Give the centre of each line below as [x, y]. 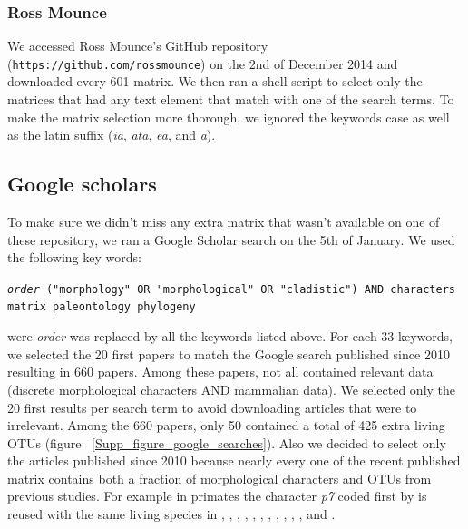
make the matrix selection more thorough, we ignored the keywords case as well [229, 117]
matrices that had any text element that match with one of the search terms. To [231, 99]
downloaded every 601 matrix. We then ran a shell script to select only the [215, 81]
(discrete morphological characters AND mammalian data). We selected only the [232, 389]
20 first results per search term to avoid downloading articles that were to [212, 407]
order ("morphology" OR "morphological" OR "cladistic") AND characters [231, 289]
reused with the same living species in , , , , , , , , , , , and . [171, 514]
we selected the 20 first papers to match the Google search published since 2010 [229, 353]
